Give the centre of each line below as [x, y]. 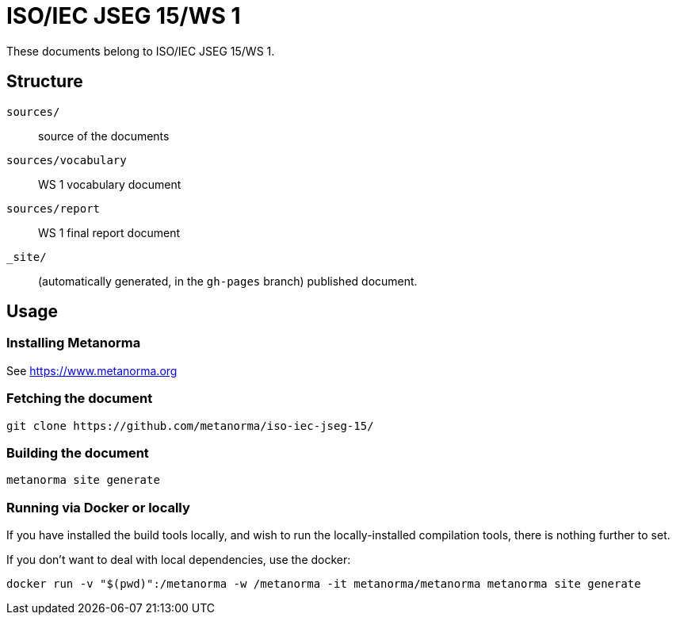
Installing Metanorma [74, 343]
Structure [45, 82]
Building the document [78, 452]
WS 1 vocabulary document [110, 184]
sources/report [53, 208]
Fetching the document [80, 399]
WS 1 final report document [109, 232]
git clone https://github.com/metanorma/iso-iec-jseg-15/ [190, 425]
